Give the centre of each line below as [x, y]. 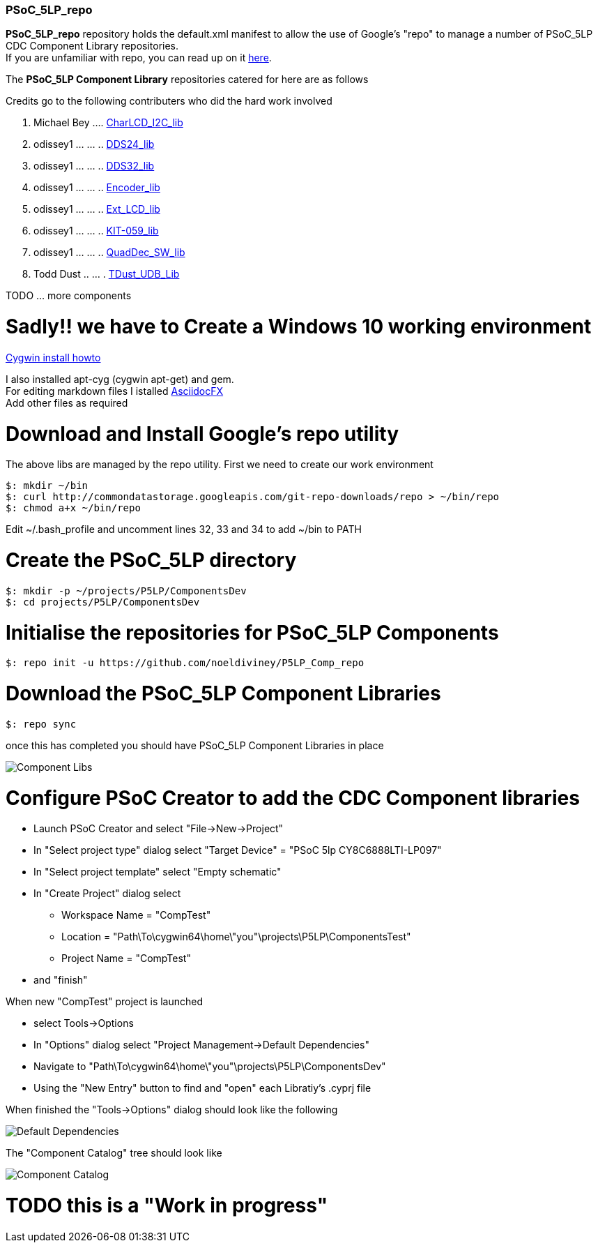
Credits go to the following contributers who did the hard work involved [169, 101]
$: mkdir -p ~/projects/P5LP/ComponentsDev [126, 591]
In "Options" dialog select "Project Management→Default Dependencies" [201, 1045]
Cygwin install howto [53, 357]
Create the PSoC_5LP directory [151, 561]
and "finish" [61, 980]
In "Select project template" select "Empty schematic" [158, 872]
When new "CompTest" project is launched [105, 1002]
